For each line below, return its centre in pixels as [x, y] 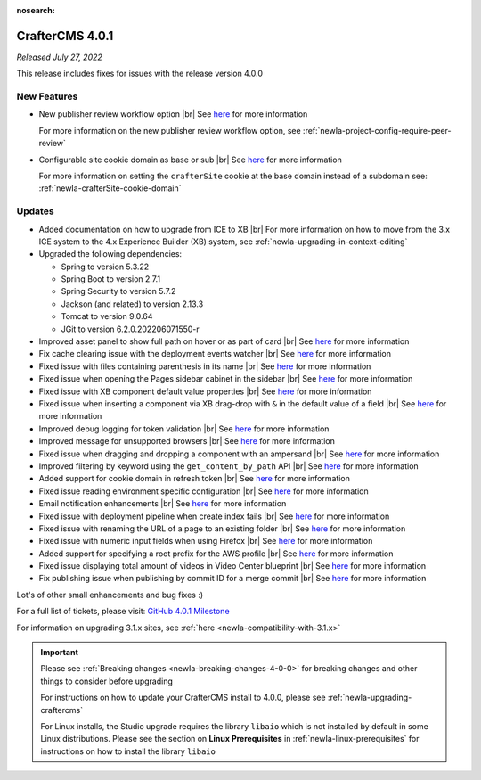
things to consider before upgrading [107, 681]
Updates [35, 211]
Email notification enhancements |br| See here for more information [163, 504]
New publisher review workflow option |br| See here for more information [173, 114]
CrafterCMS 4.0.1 [65, 36]
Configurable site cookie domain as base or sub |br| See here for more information [190, 160]
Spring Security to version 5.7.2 [118, 291]
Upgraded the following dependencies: [110, 254]
